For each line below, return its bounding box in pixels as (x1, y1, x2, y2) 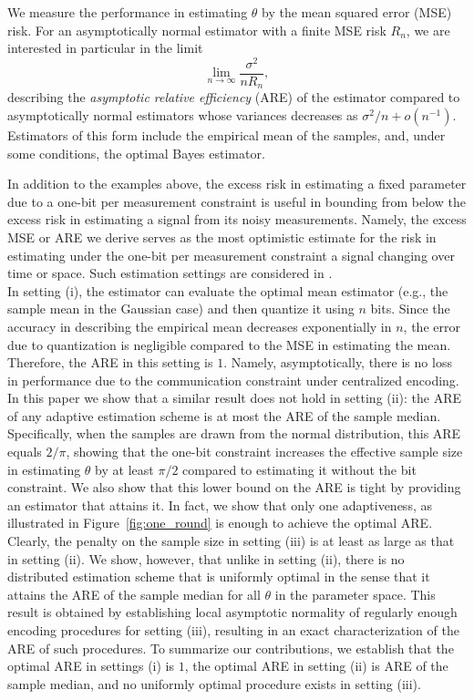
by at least (95, 459, 154, 479)
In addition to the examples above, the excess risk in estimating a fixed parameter (7, 174, 467, 193)
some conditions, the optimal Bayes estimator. (7, 143, 265, 162)
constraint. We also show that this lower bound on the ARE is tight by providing (7, 478, 461, 497)
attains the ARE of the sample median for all (7, 584, 261, 603)
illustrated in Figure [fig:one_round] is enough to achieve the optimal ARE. (7, 513, 433, 532)
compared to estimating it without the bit (182, 459, 417, 479)
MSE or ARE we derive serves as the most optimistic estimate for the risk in (7, 227, 437, 246)
